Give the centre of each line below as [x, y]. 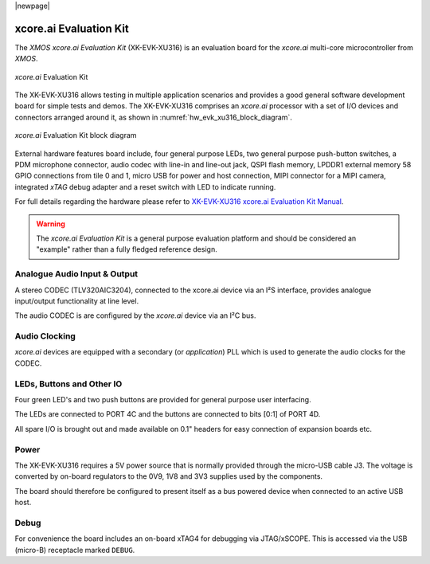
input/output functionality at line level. [77, 301]
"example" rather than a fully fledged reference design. [127, 249]
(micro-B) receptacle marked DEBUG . [75, 550]
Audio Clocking [45, 336]
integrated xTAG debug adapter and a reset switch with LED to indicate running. [145, 186]
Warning [51, 224]
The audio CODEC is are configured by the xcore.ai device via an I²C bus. [135, 315]
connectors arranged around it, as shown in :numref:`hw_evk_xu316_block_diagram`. [153, 117]
